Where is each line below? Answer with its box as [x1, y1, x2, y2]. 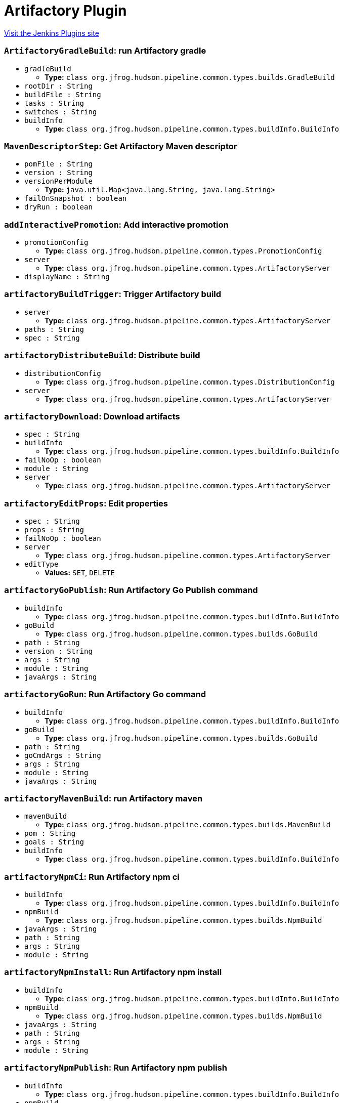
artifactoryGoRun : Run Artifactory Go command [4, 689, 206, 700]
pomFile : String [24, 160, 93, 168]
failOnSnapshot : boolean [24, 194, 127, 203]
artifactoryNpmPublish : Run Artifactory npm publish [4, 1063, 227, 1073]
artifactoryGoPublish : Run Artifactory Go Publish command [4, 585, 258, 596]
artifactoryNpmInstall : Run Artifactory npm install [4, 967, 222, 978]
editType [24, 560, 59, 568]
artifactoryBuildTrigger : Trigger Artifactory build [4, 289, 222, 300]
